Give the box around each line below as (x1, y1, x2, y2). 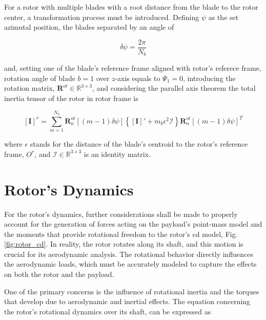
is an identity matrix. (84, 148, 151, 159)
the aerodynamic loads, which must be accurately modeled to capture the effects (4, 258, 257, 269)
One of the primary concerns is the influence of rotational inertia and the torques (4, 286, 259, 296)
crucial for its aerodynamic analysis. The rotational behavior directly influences (4, 248, 253, 259)
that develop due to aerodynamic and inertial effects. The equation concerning (4, 296, 251, 307)
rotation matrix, (4, 83, 55, 93)
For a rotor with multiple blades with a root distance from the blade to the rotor (4, 2, 258, 12)
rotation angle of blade (4, 72, 75, 83)
